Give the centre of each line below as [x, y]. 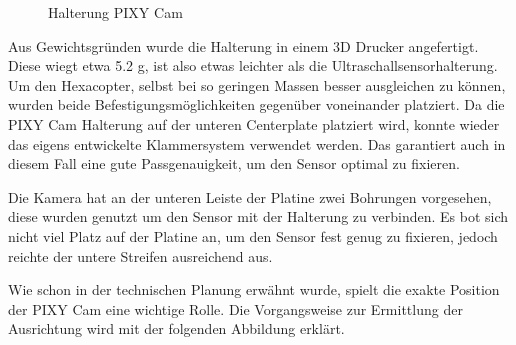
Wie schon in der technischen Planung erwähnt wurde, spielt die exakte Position [254, 289]
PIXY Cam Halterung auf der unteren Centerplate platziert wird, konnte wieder [254, 123]
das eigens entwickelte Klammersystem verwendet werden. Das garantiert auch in [257, 143]
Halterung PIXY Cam [115, 12]
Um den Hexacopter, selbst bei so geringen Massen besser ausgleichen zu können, [257, 84]
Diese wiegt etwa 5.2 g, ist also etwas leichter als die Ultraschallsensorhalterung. [253, 65]
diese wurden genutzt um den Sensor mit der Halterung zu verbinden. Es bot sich [258, 216]
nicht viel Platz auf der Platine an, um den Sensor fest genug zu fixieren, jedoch [253, 235]
